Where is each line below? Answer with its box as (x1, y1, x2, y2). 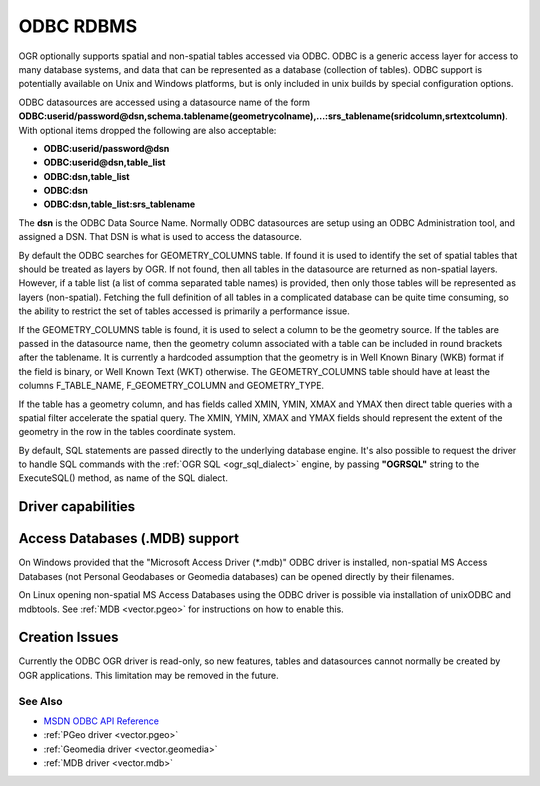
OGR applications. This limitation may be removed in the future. (18, 669, 279, 681)
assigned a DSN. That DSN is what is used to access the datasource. (18, 231, 302, 243)
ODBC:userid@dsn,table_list (43, 156, 166, 169)
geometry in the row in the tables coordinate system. (18, 426, 237, 438)
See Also (18, 694, 63, 708)
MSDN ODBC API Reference (43, 715, 160, 727)
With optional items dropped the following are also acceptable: (18, 124, 277, 136)
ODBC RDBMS (18, 15, 138, 37)
